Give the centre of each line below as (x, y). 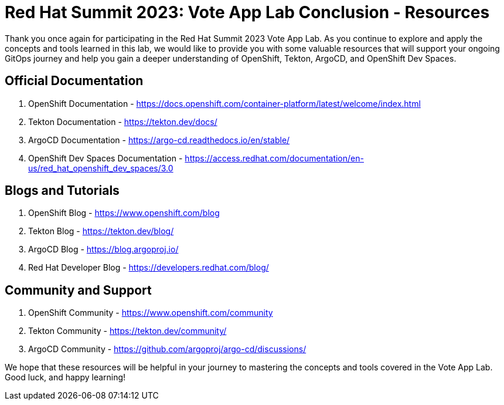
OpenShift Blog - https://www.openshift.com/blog (124, 213)
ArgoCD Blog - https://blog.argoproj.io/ (103, 249)
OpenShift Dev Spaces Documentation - (105, 158)
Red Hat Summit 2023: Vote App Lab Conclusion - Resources (247, 12)
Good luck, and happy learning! (65, 377)
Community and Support (78, 290)
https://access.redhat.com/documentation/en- (274, 158)
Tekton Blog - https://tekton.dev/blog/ (101, 231)
